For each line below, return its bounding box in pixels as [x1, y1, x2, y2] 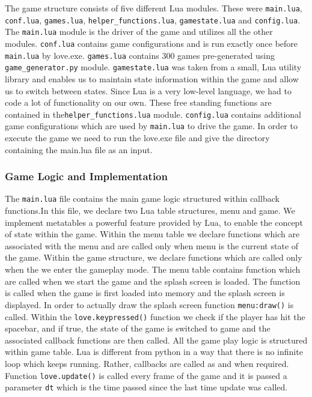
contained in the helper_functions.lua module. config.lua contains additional [5, 108, 301, 120]
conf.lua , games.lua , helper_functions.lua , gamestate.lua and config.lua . [5, 13, 301, 26]
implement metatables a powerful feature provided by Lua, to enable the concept [5, 216, 303, 228]
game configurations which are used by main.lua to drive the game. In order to [5, 120, 298, 132]
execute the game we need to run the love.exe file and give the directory [5, 132, 270, 144]
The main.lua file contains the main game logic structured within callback [5, 192, 280, 205]
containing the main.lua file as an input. [5, 143, 153, 156]
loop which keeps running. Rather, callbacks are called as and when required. [5, 357, 289, 369]
